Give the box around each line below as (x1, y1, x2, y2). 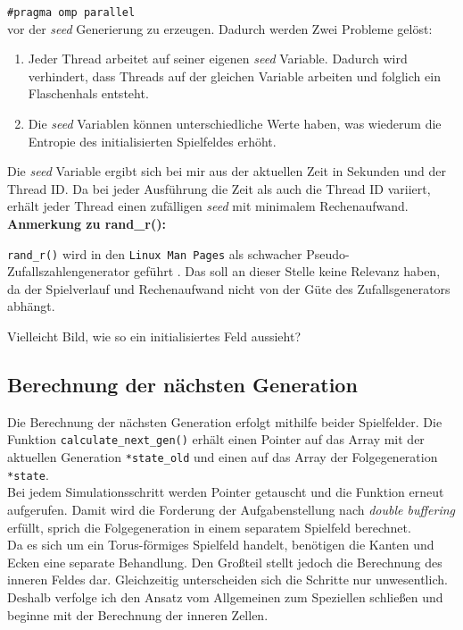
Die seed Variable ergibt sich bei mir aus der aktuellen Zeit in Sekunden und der (7, 162, 446, 181)
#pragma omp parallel (7, 6, 136, 19)
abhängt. (7, 297, 55, 315)
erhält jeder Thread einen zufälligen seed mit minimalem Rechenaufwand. (7, 197, 409, 215)
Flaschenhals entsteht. (28, 84, 149, 103)
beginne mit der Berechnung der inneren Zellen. (7, 605, 269, 624)
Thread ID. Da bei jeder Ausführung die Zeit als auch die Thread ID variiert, (7, 179, 431, 197)
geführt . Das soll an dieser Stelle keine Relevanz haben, (134, 262, 441, 281)
